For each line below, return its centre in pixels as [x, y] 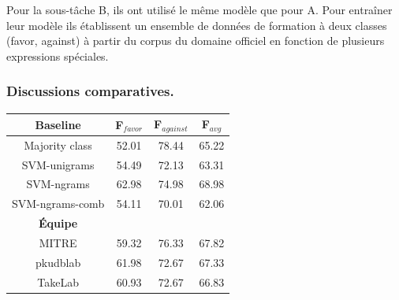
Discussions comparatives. [90, 91]
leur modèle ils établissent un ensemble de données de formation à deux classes [197, 25]
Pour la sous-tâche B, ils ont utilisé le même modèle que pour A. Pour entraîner [199, 9]
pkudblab [58, 262]
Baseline [58, 124]
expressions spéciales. [58, 56]
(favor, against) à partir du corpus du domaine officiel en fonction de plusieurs [196, 41]
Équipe [58, 223]
